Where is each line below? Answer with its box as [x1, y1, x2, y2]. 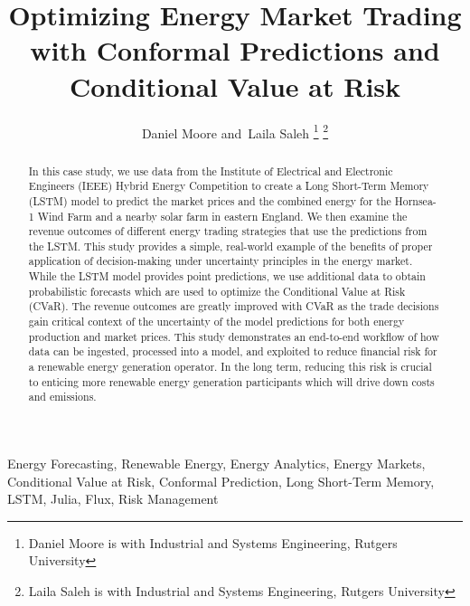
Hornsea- [394, 193, 437, 208]
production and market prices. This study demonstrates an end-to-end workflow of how [28, 328, 439, 344]
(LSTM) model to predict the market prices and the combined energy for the [28, 193, 391, 208]
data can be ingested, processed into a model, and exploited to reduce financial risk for [28, 344, 437, 359]
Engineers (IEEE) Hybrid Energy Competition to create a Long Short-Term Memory [28, 178, 429, 194]
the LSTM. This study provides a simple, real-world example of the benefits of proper [28, 238, 433, 253]
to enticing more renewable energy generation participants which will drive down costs [28, 374, 435, 389]
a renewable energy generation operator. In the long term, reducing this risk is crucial [28, 359, 432, 374]
